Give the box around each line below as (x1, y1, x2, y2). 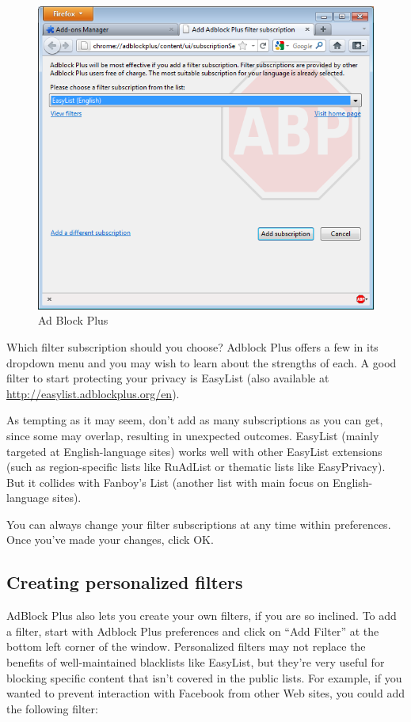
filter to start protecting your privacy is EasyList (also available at (6, 370, 329, 386)
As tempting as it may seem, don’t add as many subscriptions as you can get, (6, 412, 383, 428)
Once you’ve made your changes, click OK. (6, 531, 214, 548)
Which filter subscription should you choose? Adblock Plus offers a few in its (6, 338, 379, 355)
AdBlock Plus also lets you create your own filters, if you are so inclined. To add (6, 607, 397, 624)
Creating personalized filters (6, 570, 243, 595)
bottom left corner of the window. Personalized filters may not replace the (6, 638, 366, 655)
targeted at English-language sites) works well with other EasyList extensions (6, 443, 382, 459)
